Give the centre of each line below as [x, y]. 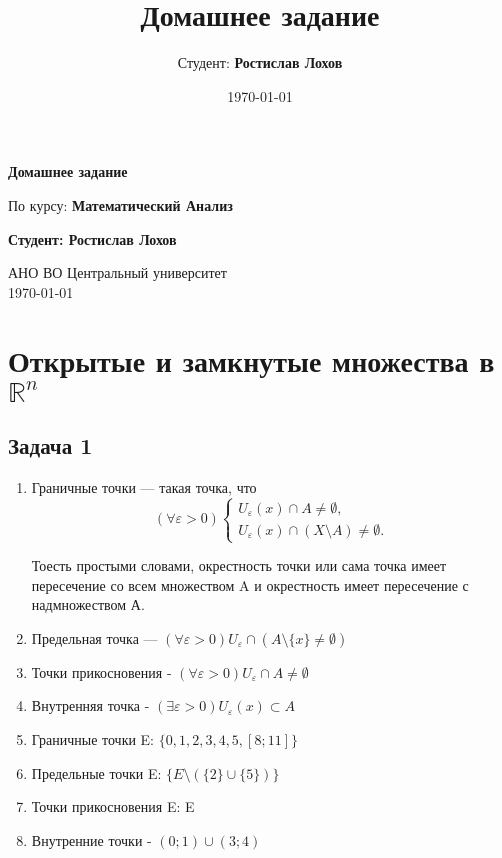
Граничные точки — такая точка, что [144, 486]
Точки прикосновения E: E [113, 806]
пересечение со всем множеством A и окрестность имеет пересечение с [250, 584]
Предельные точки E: [96, 772]
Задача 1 [50, 445]
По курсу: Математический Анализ [120, 204]
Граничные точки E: [93, 738]
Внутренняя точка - [90, 705]
